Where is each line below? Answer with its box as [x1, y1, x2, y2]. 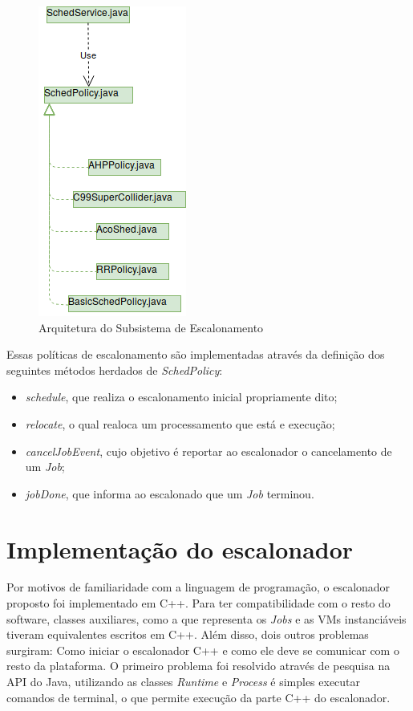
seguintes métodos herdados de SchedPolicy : [6, 361, 223, 378]
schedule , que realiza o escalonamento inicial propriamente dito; [25, 388, 338, 405]
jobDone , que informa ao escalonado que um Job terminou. [25, 485, 314, 502]
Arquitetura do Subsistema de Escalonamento [38, 319, 264, 335]
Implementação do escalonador [6, 532, 354, 565]
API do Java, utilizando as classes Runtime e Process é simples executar [6, 673, 361, 690]
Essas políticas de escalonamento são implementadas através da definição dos [6, 346, 385, 363]
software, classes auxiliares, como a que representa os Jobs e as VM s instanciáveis [6, 610, 407, 627]
